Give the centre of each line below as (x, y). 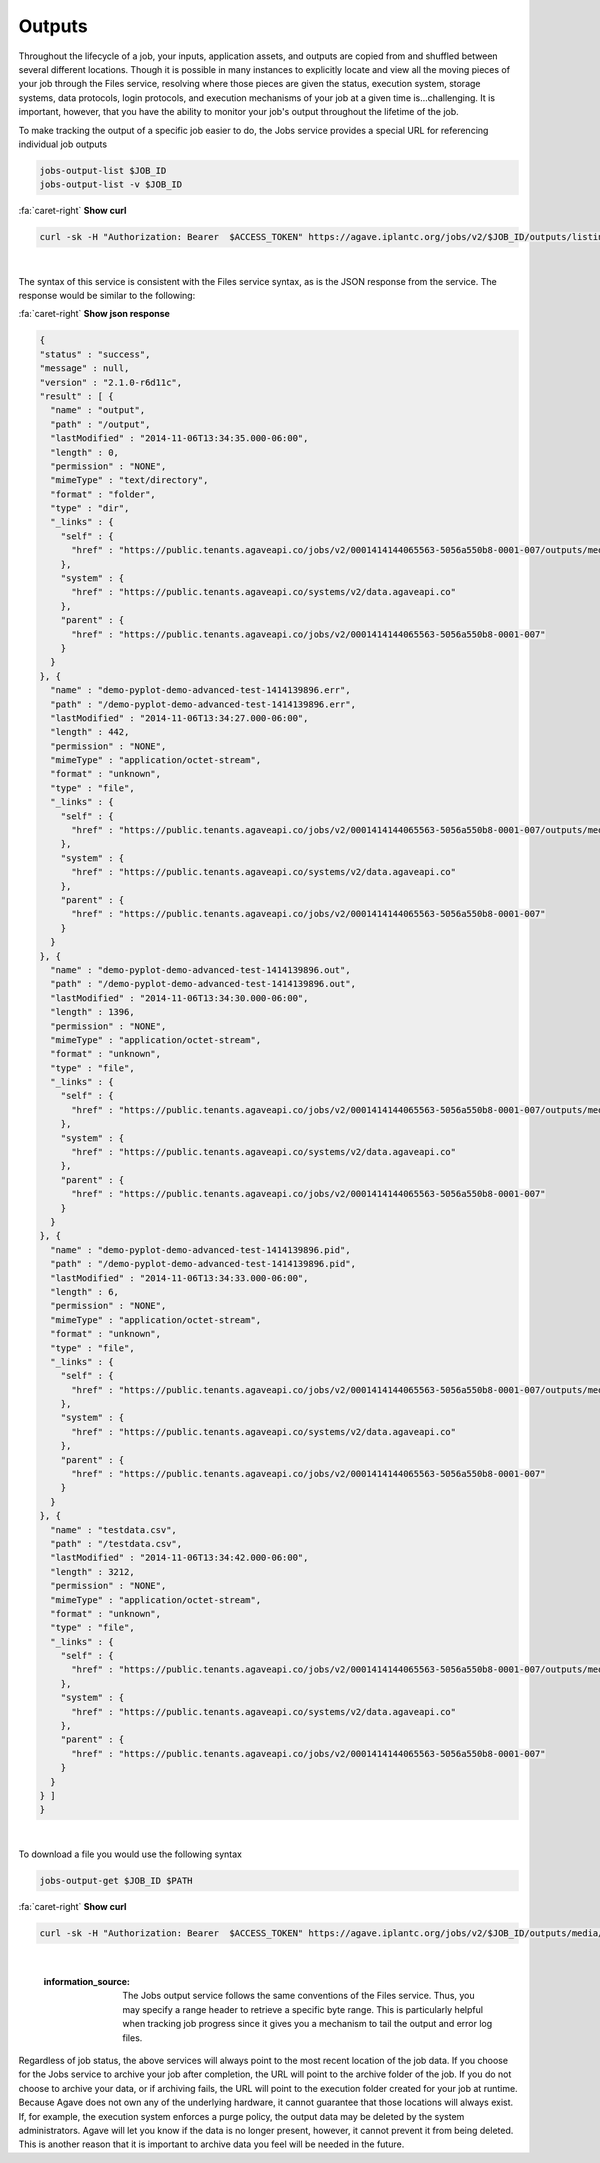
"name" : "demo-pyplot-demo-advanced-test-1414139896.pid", (200, 1249)
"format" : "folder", (103, 494)
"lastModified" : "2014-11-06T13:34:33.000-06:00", (179, 1278)
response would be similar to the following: (107, 295)
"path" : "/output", (100, 424)
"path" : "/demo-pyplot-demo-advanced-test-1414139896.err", (203, 704)
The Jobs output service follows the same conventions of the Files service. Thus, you (298, 1996)
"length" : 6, (85, 1291)
